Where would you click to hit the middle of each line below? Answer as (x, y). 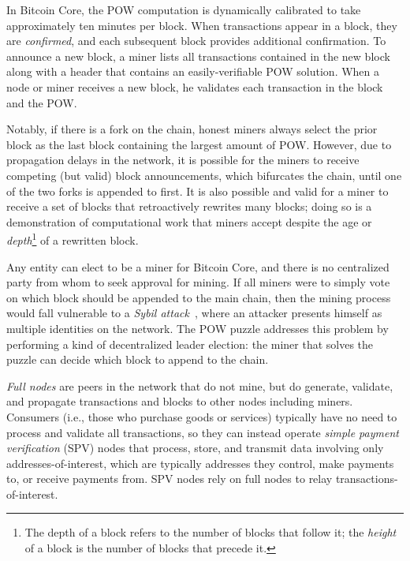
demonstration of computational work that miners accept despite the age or (189, 221)
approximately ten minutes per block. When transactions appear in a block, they (202, 25)
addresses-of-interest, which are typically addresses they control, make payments (200, 463)
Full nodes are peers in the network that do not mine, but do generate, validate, (200, 385)
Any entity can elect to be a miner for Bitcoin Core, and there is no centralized (198, 266)
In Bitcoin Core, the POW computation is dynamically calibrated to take (184, 9)
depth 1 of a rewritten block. (73, 239)
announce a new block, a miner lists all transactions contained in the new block (198, 56)
